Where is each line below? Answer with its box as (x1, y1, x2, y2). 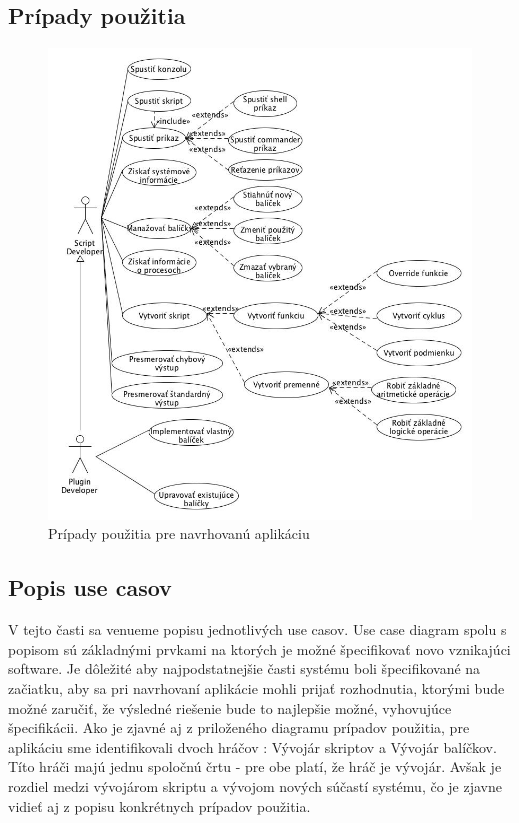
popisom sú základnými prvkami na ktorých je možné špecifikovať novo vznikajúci (8, 638, 511, 659)
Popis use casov (8, 572, 172, 603)
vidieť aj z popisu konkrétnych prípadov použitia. (8, 795, 311, 816)
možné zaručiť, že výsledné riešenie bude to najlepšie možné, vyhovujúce (8, 697, 452, 718)
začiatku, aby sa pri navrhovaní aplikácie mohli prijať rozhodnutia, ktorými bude (8, 678, 505, 699)
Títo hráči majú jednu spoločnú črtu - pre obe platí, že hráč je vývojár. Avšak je (8, 756, 502, 777)
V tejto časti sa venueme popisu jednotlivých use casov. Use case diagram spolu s (8, 619, 507, 640)
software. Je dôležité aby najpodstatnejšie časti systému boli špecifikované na (8, 658, 481, 679)
